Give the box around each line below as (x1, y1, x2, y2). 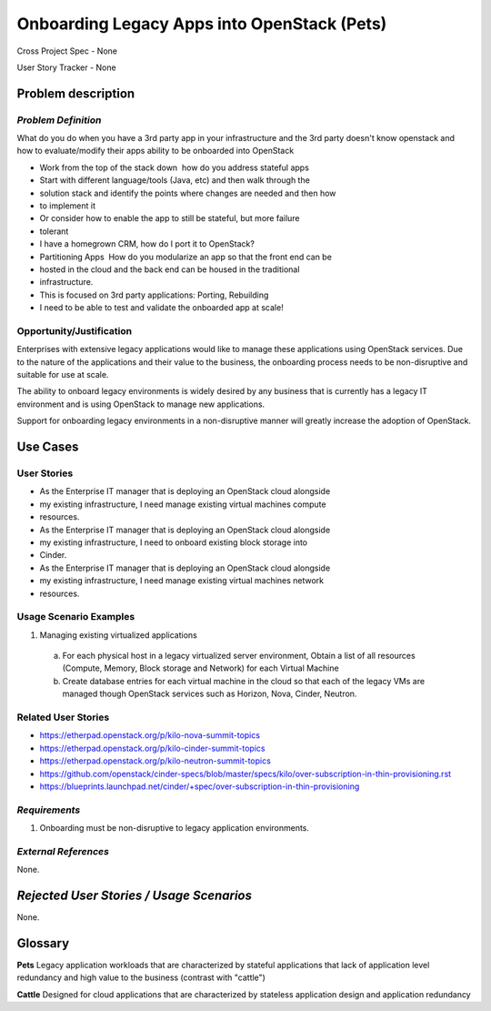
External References (16, 844, 109, 857)
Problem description (16, 86, 135, 101)
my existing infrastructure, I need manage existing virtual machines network (39, 575, 325, 586)
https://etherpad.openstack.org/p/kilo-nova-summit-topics (39, 730, 261, 741)
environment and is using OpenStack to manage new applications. (16, 399, 266, 409)
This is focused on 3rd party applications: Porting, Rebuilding (39, 289, 269, 300)
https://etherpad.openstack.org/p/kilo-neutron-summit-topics (39, 755, 272, 766)
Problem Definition (16, 114, 102, 126)
